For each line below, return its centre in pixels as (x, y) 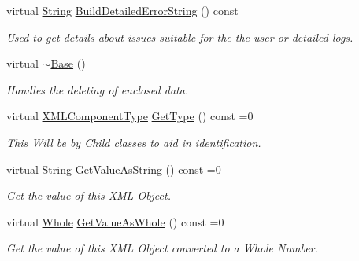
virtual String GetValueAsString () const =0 (114, 169)
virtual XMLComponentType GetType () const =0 (130, 116)
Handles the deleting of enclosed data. (98, 89)
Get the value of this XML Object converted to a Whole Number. (162, 248)
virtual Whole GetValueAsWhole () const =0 (115, 221)
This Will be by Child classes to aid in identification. (134, 142)
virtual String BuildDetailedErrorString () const (122, 10)
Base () (68, 63)
